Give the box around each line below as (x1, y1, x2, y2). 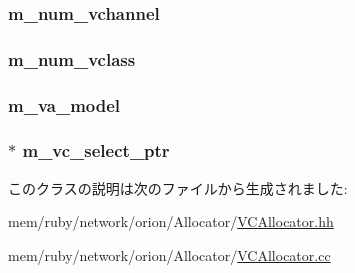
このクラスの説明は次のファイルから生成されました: (8, 177, 348, 198)
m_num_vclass (8, 46, 136, 71)
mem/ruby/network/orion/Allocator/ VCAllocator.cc (8, 244, 331, 265)
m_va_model (8, 92, 121, 117)
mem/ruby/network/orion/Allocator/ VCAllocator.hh (8, 211, 334, 232)
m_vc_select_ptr (22, 138, 170, 163)
